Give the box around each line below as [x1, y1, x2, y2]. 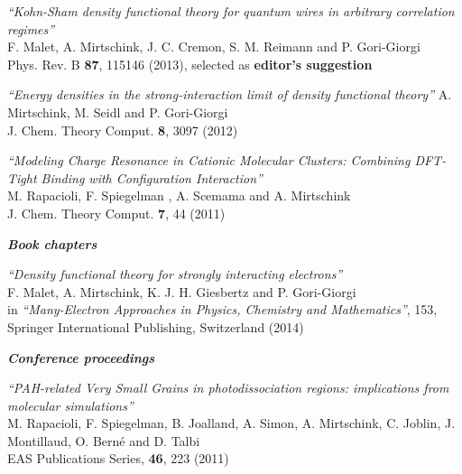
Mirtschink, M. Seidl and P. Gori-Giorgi [7, 102, 228, 121]
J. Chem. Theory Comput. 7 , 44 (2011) [7, 203, 226, 222]
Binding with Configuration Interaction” [41, 168, 263, 187]
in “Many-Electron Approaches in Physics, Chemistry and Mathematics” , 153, [7, 300, 438, 319]
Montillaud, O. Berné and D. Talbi [7, 431, 200, 450]
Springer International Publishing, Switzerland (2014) [7, 317, 304, 336]
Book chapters [7, 234, 97, 253]
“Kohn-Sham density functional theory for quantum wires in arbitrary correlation [7, 2, 455, 20]
